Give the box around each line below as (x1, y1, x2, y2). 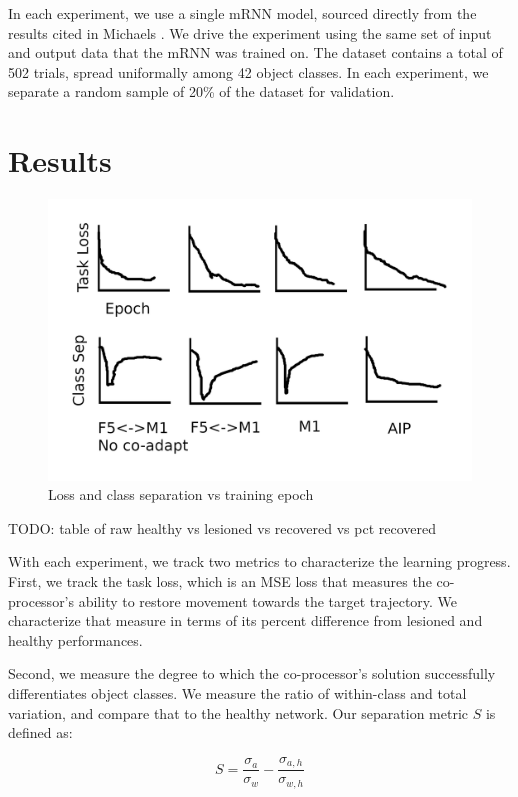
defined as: (8, 722, 73, 743)
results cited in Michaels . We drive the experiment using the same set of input (8, 22, 492, 43)
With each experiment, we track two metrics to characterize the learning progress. (8, 551, 511, 572)
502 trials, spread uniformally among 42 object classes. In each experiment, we (8, 61, 489, 82)
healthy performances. (8, 629, 143, 650)
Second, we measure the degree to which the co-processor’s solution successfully (8, 663, 496, 684)
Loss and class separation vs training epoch (48, 484, 314, 505)
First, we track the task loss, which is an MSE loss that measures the (8, 571, 432, 592)
